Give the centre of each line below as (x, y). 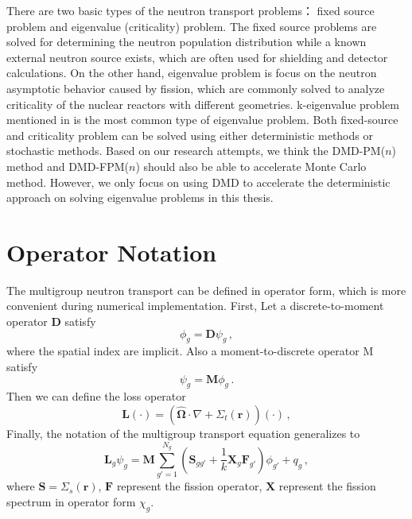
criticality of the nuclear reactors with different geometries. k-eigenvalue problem (203, 104)
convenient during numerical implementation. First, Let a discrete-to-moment (195, 306)
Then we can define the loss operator (96, 396)
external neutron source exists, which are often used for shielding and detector (197, 57)
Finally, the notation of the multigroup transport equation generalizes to (183, 433)
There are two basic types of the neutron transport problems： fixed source (190, 10)
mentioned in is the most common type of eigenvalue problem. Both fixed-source (202, 120)
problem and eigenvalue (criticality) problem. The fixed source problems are (192, 26)
